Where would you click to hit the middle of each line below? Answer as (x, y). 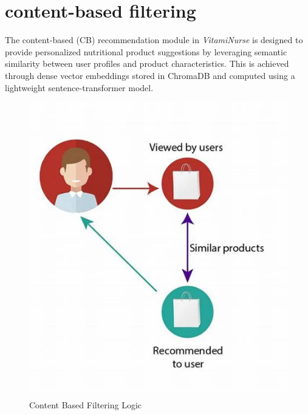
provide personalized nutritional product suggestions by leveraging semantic (146, 51)
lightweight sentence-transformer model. (79, 87)
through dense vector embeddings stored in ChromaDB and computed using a (150, 75)
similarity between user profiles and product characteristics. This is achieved (147, 63)
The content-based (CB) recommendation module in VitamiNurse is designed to (154, 40)
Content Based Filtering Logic (86, 404)
